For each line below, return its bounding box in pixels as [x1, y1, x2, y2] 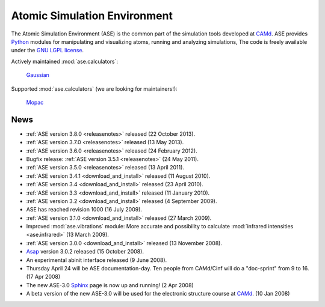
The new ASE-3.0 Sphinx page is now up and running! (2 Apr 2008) [26, 281, 194, 288]
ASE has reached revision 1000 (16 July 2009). [26, 206, 143, 213]
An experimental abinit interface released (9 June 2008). [26, 256, 167, 264]
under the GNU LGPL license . [11, 47, 84, 54]
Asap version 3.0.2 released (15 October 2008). [26, 248, 144, 255]
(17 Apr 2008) [26, 273, 61, 281]
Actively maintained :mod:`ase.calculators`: [11, 58, 119, 65]
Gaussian [26, 71, 49, 79]
